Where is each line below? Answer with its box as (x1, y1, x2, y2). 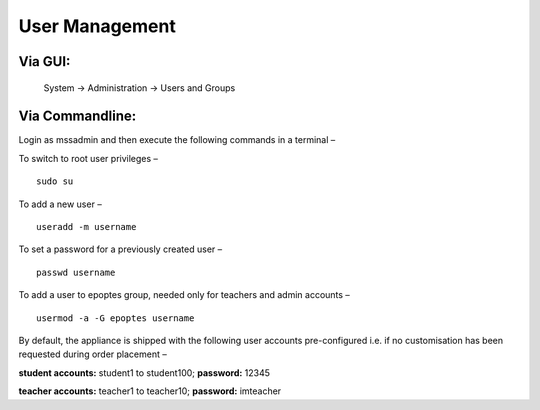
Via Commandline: (18, 108, 137, 125)
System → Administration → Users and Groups (43, 81, 236, 94)
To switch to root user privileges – (18, 152, 159, 164)
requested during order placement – (18, 348, 167, 360)
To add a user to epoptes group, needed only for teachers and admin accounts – (18, 289, 350, 301)
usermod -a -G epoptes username (36, 312, 195, 324)
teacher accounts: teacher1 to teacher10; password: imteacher (18, 385, 282, 397)
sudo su (36, 176, 74, 187)
